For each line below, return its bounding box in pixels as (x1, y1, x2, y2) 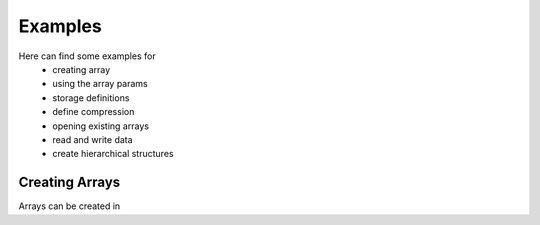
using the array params (52, 78, 149, 90)
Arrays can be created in (18, 200, 121, 212)
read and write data (52, 133, 134, 145)
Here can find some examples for (18, 50, 156, 62)
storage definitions (52, 91, 130, 104)
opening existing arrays (52, 120, 150, 132)
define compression (52, 106, 135, 118)
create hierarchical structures (52, 148, 174, 160)
